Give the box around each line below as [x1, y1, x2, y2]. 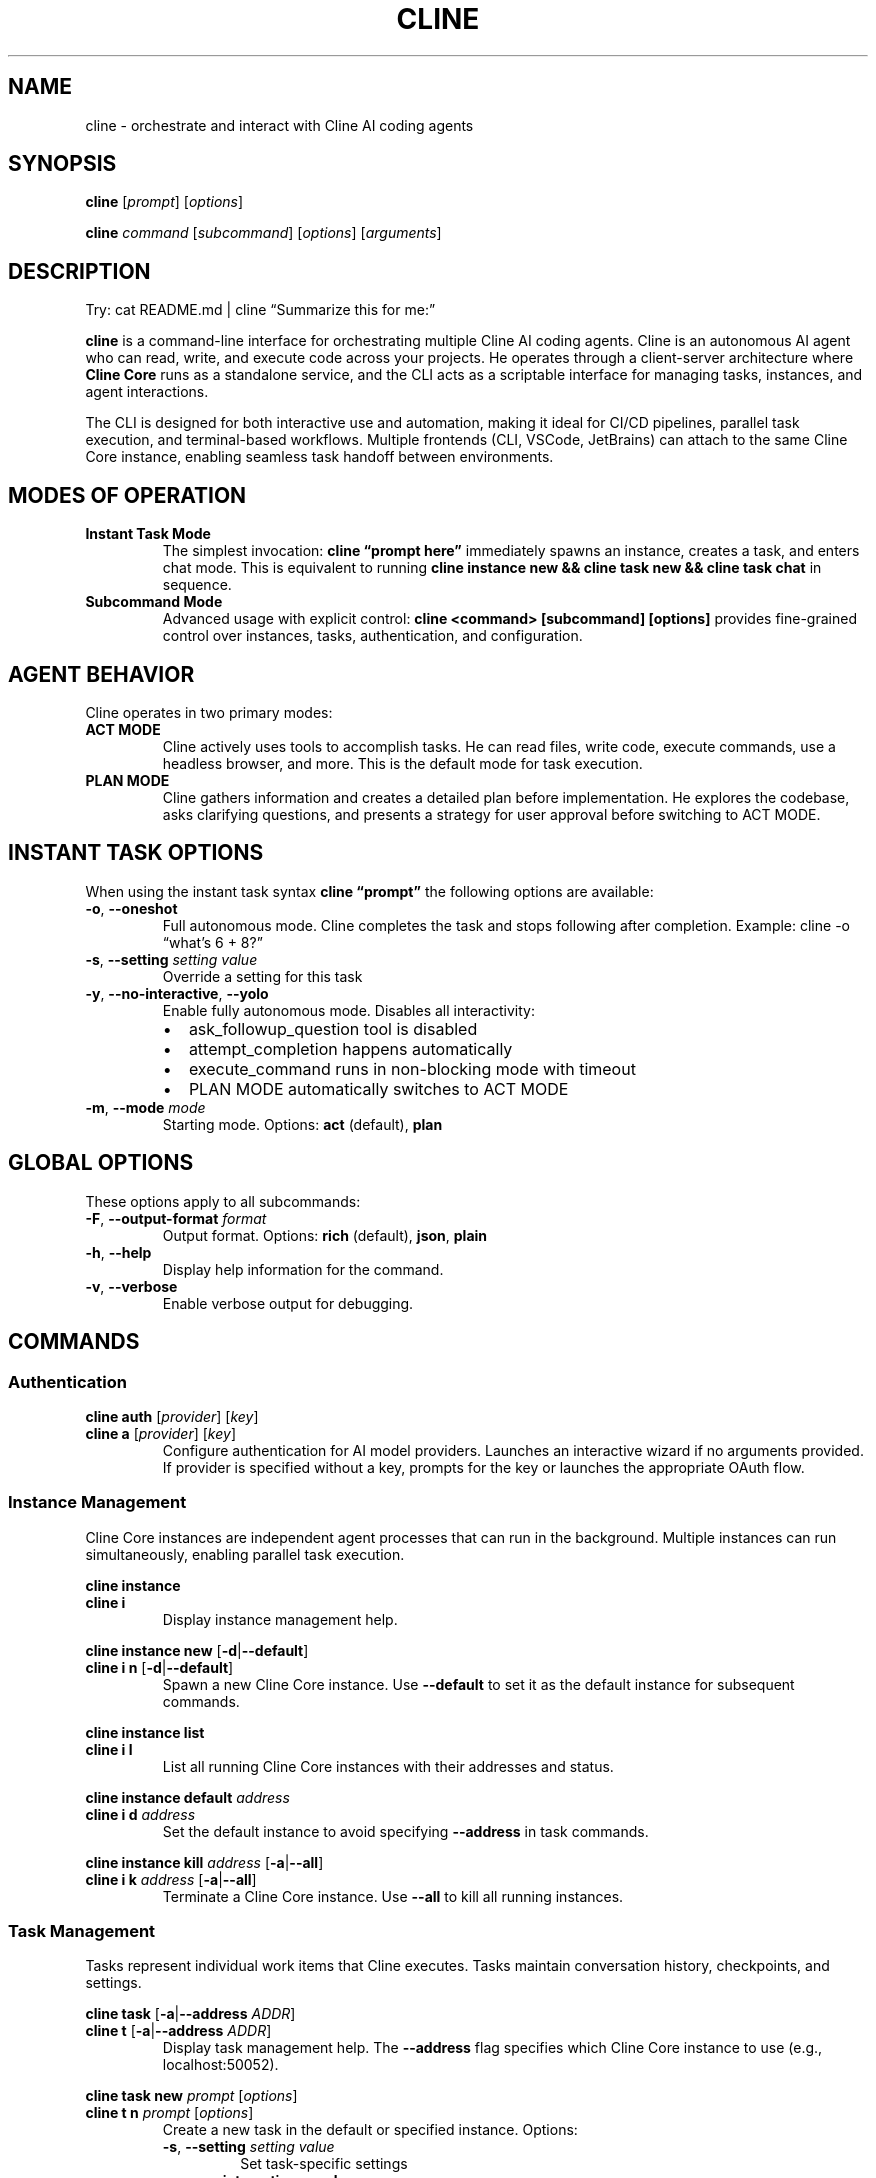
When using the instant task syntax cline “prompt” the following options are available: [85, 882, 654, 900]
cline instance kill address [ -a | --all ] [85, 1853, 324, 1871]
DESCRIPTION [8, 258, 151, 284]
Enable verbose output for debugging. [162, 1294, 414, 1312]
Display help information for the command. [162, 1260, 444, 1278]
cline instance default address [85, 1788, 290, 1806]
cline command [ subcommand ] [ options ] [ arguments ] [85, 224, 442, 242]
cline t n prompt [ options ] [85, 2104, 254, 2122]
